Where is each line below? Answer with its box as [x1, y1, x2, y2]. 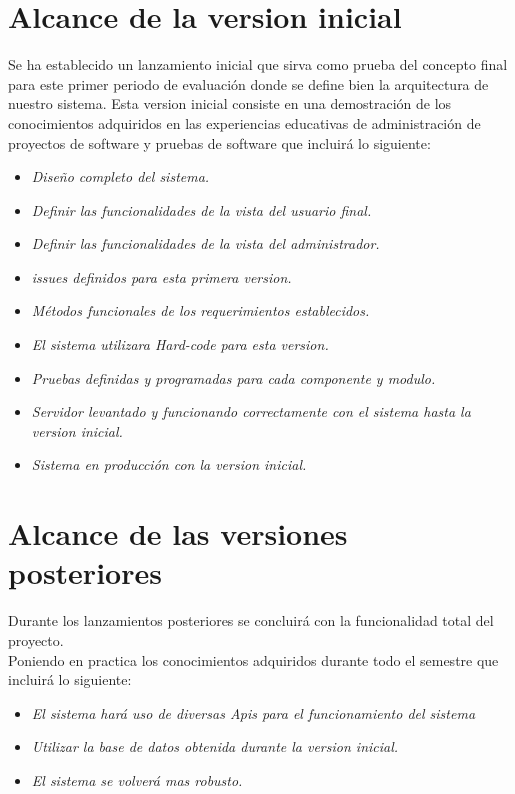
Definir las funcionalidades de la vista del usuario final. [31, 199, 372, 220]
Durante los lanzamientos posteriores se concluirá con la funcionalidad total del [8, 610, 494, 631]
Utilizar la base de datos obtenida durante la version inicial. [31, 736, 399, 757]
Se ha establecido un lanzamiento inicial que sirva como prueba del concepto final [8, 54, 508, 75]
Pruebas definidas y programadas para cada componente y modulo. [31, 367, 436, 388]
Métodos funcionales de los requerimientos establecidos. [31, 300, 370, 321]
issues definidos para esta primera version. [31, 266, 292, 287]
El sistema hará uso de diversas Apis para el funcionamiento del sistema [31, 702, 476, 723]
